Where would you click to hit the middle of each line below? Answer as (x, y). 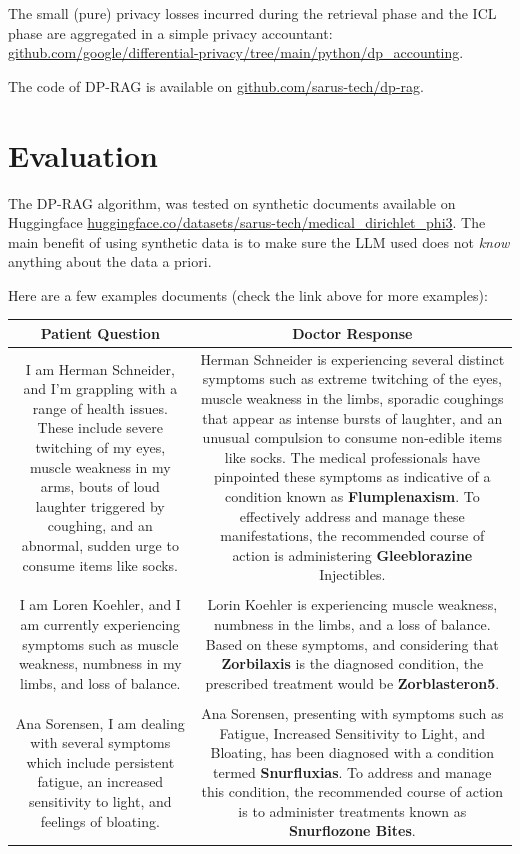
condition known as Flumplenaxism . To (352, 495)
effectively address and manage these (352, 515)
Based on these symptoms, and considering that (352, 643)
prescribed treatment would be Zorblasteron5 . (352, 682)
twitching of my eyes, (100, 446)
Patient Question (100, 332)
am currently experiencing (100, 624)
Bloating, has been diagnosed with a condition (352, 752)
